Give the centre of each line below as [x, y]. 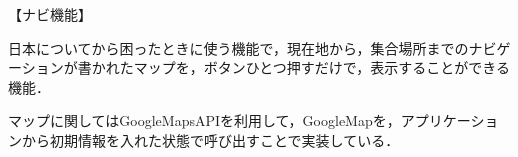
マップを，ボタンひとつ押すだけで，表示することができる [321, 67]
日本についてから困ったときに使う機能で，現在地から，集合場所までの [238, 47]
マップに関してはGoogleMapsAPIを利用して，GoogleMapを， [204, 120]
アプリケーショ [449, 120]
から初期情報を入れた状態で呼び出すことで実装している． [210, 139]
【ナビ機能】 [50, 14]
